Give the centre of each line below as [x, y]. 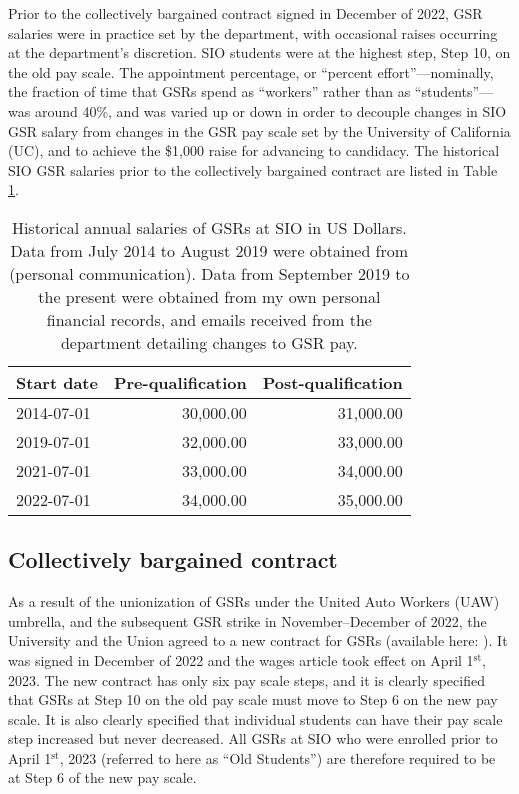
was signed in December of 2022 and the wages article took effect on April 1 [241, 659]
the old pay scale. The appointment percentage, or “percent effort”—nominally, [251, 71]
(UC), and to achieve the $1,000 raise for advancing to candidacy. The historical [254, 150]
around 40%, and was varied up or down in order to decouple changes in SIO [270, 110]
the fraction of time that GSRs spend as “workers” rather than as [209, 91]
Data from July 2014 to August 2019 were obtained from [209, 250]
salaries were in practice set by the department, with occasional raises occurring [253, 32]
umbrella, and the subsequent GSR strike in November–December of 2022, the [247, 620]
